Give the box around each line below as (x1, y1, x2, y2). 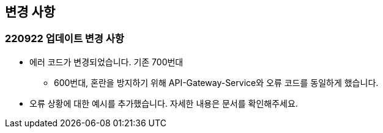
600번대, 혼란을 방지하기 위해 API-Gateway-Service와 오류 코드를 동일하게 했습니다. (54, 77, 379, 88)
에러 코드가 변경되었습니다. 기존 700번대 (29, 56, 184, 67)
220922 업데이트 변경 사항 (5, 32, 124, 45)
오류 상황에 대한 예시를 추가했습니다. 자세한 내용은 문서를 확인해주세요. (29, 98, 298, 109)
